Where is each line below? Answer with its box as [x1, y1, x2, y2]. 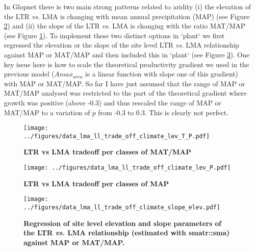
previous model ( [4, 69, 54, 79]
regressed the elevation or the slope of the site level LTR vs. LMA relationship [4, 40, 239, 50]
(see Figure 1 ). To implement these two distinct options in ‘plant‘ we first [4, 30, 225, 40]
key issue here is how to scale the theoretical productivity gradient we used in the [4, 59, 249, 69]
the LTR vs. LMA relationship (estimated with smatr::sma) [24, 227, 229, 238]
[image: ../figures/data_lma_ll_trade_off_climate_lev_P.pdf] [24, 164, 231, 172]
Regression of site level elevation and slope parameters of [24, 218, 222, 228]
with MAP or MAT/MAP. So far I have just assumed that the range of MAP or [4, 78, 245, 88]
